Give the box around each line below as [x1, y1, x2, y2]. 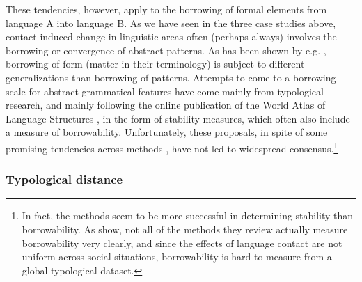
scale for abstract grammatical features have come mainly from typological [6, 84, 324, 98]
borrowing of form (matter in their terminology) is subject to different [6, 56, 305, 71]
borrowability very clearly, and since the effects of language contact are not [22, 235, 343, 250]
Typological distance [6, 171, 123, 188]
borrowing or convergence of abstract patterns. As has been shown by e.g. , [6, 42, 326, 57]
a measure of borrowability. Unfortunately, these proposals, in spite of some [6, 125, 328, 139]
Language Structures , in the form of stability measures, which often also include [6, 111, 350, 125]
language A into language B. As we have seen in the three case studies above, [6, 15, 336, 30]
